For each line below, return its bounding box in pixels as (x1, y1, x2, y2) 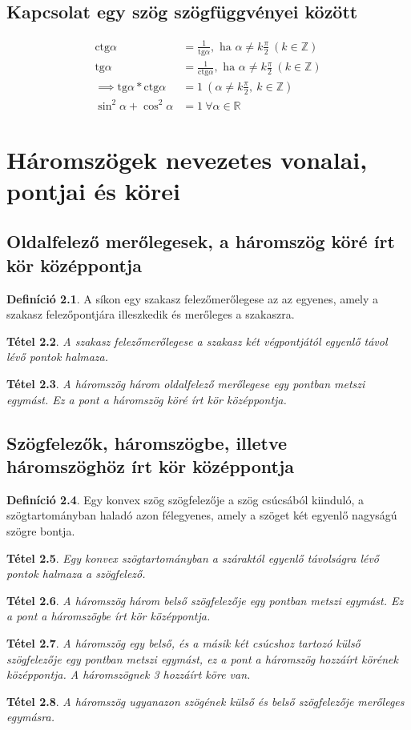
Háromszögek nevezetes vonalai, (6, 142, 368, 175)
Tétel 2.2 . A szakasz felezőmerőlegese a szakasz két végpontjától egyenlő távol (6, 332, 388, 349)
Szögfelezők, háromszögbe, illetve (6, 430, 288, 455)
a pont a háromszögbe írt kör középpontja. (6, 608, 211, 624)
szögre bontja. (6, 523, 75, 539)
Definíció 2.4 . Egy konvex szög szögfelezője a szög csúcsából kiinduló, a (6, 491, 365, 507)
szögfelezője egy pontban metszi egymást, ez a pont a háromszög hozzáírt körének (6, 650, 398, 667)
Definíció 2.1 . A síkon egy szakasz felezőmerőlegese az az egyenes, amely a (6, 290, 379, 307)
